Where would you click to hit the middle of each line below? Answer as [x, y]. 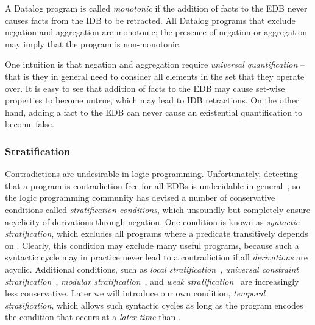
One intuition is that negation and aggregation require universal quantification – [155, 64]
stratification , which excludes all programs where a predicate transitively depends [157, 233]
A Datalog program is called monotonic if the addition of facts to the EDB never [156, 8]
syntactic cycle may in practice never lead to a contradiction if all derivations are [157, 257]
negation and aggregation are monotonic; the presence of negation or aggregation [156, 32]
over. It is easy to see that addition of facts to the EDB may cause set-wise [145, 88]
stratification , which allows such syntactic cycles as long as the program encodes [154, 305]
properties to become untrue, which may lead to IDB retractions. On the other [152, 100]
